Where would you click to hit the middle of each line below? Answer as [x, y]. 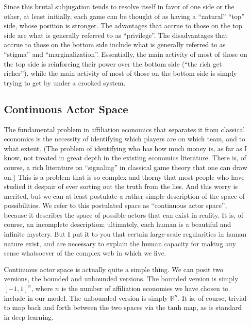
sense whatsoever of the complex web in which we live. [85, 253]
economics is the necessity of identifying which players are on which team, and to [125, 139]
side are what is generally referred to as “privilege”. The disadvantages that [116, 35]
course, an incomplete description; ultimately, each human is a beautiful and [117, 224]
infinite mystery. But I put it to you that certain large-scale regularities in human [125, 234]
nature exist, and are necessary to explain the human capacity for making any [120, 243]
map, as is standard [213, 307]
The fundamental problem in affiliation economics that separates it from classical [125, 129]
